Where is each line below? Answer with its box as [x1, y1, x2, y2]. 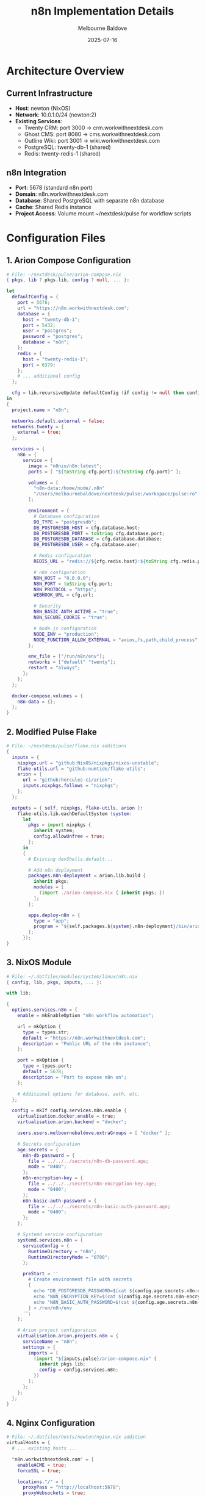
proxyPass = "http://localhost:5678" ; [22, 1484, 121, 1491]
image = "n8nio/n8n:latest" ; [28, 462, 103, 469]
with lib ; [6, 990, 32, 996]
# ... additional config [17, 373, 81, 379]
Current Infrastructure [6, 88, 93, 99]
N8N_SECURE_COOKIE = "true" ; [33, 614, 108, 620]
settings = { [22, 1344, 56, 1350]
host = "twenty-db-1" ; [22, 316, 81, 323]
